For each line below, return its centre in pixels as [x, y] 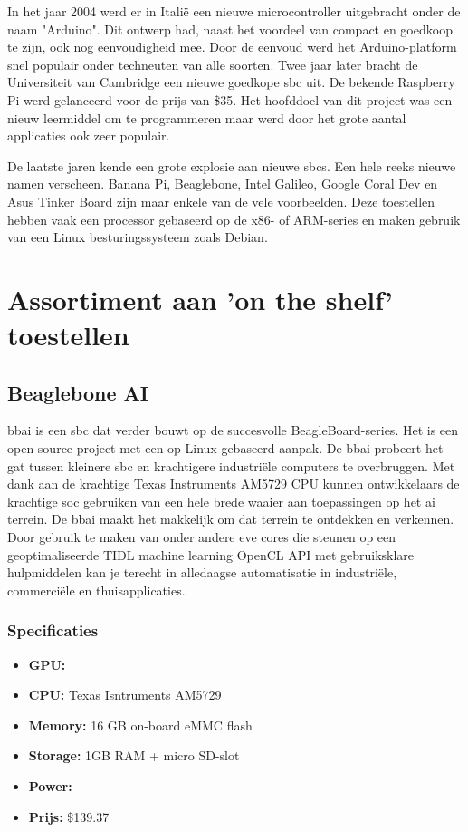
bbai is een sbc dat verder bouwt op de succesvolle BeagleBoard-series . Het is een [233, 430]
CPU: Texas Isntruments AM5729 [125, 695]
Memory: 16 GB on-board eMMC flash [140, 725]
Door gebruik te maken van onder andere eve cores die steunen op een [202, 537]
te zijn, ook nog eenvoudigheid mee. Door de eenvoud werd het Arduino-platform [232, 47]
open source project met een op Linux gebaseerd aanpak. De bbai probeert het [225, 448]
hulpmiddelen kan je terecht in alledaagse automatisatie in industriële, [202, 572]
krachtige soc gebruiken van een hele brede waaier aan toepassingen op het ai [221, 501]
